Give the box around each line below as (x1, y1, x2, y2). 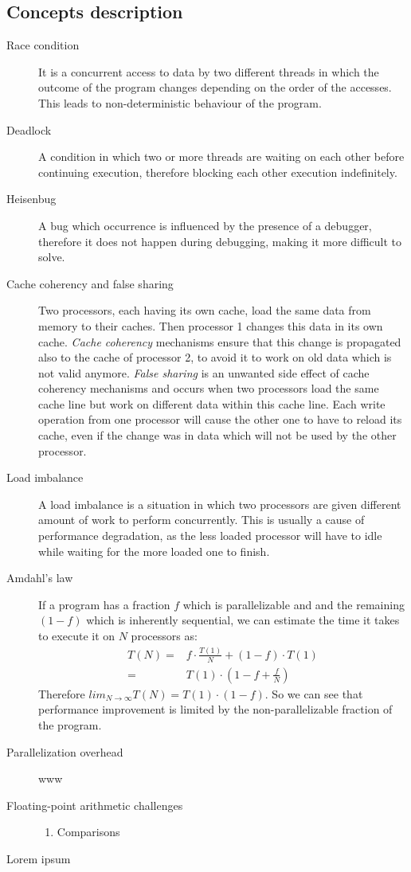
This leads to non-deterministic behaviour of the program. (38, 94, 322, 111)
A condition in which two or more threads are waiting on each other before (38, 148, 405, 165)
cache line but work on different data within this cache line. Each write (38, 395, 386, 412)
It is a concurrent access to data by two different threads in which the (38, 63, 379, 80)
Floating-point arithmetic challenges (6, 796, 183, 813)
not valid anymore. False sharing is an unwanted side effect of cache (38, 364, 370, 381)
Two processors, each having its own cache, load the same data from (38, 302, 371, 319)
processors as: (131, 628, 198, 644)
